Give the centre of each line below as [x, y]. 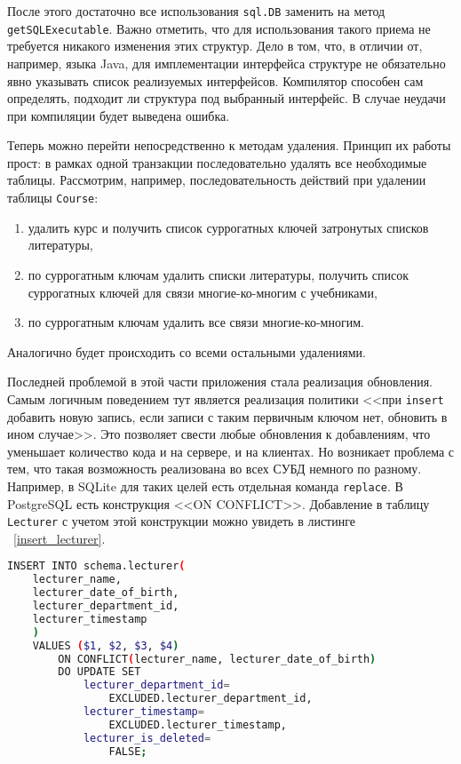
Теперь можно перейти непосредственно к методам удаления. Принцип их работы [229, 145]
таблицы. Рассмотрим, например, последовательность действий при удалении [217, 180]
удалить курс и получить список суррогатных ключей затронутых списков [228, 227]
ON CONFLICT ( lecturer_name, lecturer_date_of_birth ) [217, 659]
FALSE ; [128, 751]
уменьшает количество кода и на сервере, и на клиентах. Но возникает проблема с [231, 451]
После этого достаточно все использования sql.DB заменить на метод [196, 11]
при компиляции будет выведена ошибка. [119, 115]
